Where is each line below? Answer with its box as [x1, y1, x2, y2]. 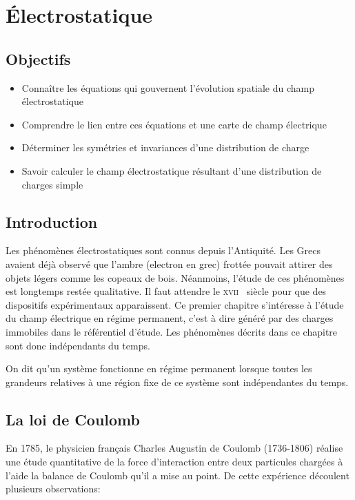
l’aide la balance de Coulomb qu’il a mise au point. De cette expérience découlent [6, 468, 349, 482]
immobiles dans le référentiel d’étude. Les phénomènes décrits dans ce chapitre [6, 324, 338, 338]
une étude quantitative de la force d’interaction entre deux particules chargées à [6, 454, 343, 469]
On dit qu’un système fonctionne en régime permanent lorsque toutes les [6, 361, 312, 376]
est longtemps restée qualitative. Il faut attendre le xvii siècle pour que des [6, 284, 327, 298]
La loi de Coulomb [6, 408, 140, 430]
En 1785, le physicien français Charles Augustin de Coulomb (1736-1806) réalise [6, 441, 343, 455]
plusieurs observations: [6, 481, 101, 496]
